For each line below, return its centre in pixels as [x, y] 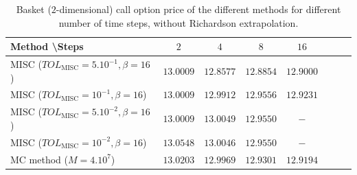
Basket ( [34, 9]
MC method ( [39, 159]
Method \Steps [47, 46]
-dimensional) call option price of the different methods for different [198, 9]
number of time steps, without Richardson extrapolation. [178, 22]
